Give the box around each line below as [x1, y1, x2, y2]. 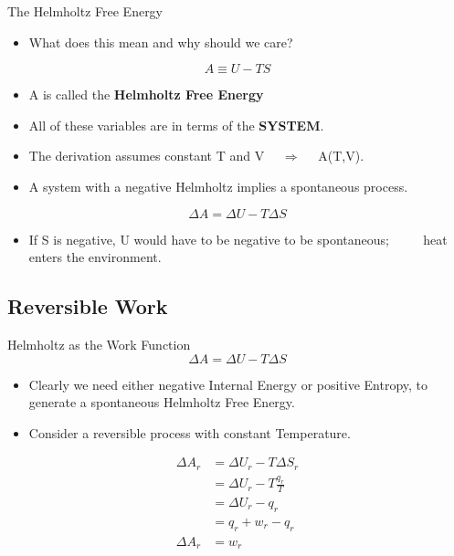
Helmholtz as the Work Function [7, 334, 191, 353]
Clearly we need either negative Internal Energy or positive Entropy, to [28, 374, 428, 393]
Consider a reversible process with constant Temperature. [28, 423, 351, 442]
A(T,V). [318, 146, 364, 165]
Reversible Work [7, 292, 168, 320]
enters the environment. [28, 247, 162, 267]
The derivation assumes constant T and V [28, 146, 265, 165]
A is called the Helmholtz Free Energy [28, 85, 264, 104]
